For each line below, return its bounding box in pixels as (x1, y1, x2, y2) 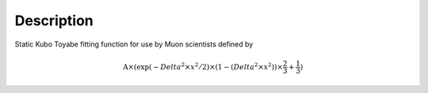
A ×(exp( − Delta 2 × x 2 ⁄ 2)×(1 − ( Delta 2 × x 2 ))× (123, 61, 283, 71)
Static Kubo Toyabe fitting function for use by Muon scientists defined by (14, 39, 254, 49)
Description (14, 12, 94, 29)
